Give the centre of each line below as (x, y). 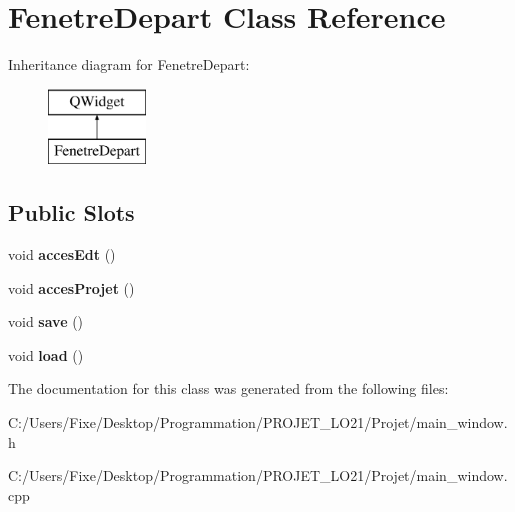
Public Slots (71, 212)
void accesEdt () (62, 254)
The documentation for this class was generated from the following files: (228, 388)
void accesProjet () (71, 287)
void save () (46, 321)
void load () (46, 354)
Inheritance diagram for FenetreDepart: (129, 64)
